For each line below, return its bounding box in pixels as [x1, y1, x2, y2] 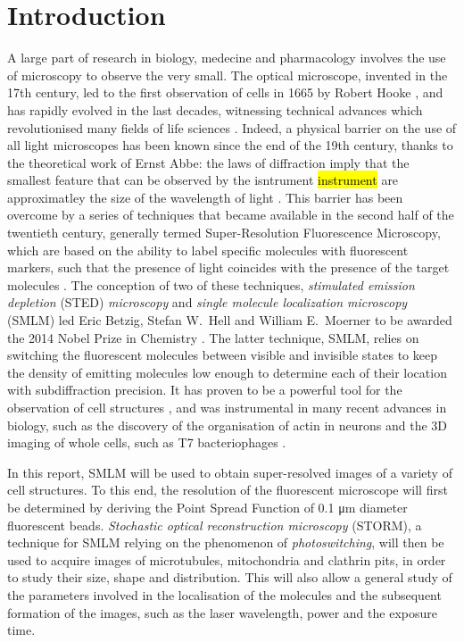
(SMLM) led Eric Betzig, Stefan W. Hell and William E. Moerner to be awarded [7, 311, 452, 329]
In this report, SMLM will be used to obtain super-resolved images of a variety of [7, 463, 452, 481]
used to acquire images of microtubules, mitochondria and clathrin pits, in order [7, 550, 446, 569]
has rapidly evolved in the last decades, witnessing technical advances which [7, 100, 423, 119]
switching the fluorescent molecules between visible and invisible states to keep [7, 346, 437, 364]
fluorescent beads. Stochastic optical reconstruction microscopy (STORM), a [7, 515, 422, 534]
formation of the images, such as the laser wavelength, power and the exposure [7, 603, 437, 621]
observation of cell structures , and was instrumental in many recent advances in [7, 398, 447, 416]
